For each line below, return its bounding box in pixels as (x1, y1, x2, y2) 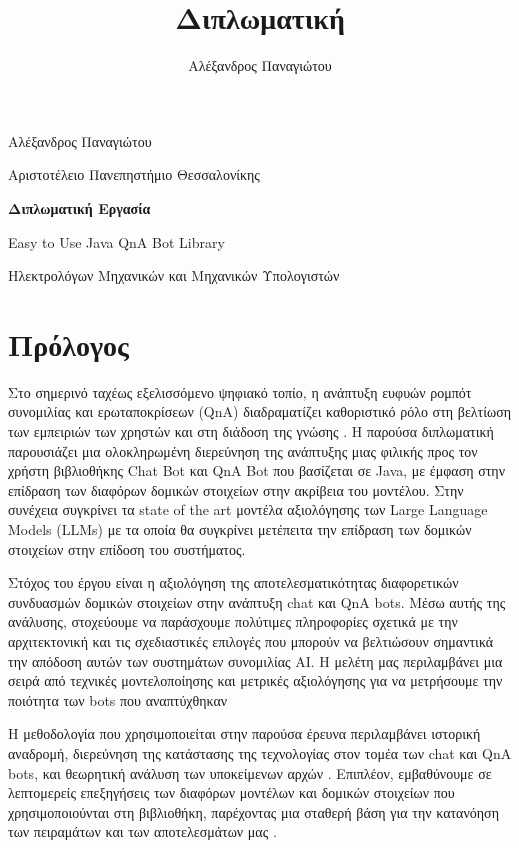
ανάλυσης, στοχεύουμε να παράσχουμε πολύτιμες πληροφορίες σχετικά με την (8, 611, 458, 632)
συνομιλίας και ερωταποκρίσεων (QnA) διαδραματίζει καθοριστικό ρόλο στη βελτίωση (8, 401, 512, 422)
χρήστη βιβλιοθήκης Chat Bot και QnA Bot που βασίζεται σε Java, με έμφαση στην (8, 460, 506, 481)
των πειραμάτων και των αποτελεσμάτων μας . (8, 821, 277, 842)
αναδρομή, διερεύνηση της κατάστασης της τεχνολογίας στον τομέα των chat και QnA (8, 742, 512, 763)
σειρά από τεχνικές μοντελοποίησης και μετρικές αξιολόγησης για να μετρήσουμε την (8, 670, 503, 691)
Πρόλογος (8, 323, 129, 364)
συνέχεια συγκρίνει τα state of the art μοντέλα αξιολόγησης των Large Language (8, 499, 488, 520)
